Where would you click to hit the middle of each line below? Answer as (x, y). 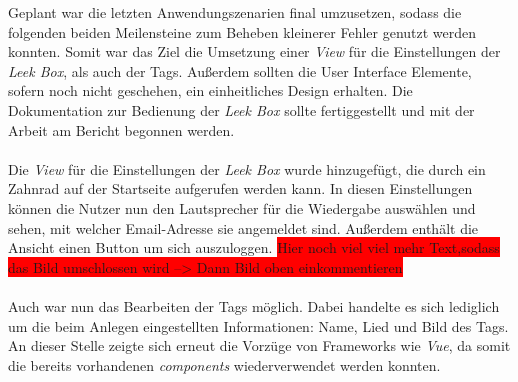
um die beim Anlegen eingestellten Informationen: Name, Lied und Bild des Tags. (258, 325)
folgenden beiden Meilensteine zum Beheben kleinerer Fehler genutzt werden (242, 31)
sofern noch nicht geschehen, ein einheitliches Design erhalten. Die (210, 90)
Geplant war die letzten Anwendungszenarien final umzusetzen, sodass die (235, 12)
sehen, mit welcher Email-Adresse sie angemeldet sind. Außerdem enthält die (243, 227)
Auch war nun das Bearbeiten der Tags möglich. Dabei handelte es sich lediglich (254, 305)
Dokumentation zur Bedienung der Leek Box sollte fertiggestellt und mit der (241, 109)
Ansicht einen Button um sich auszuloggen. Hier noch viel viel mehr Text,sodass (254, 247)
